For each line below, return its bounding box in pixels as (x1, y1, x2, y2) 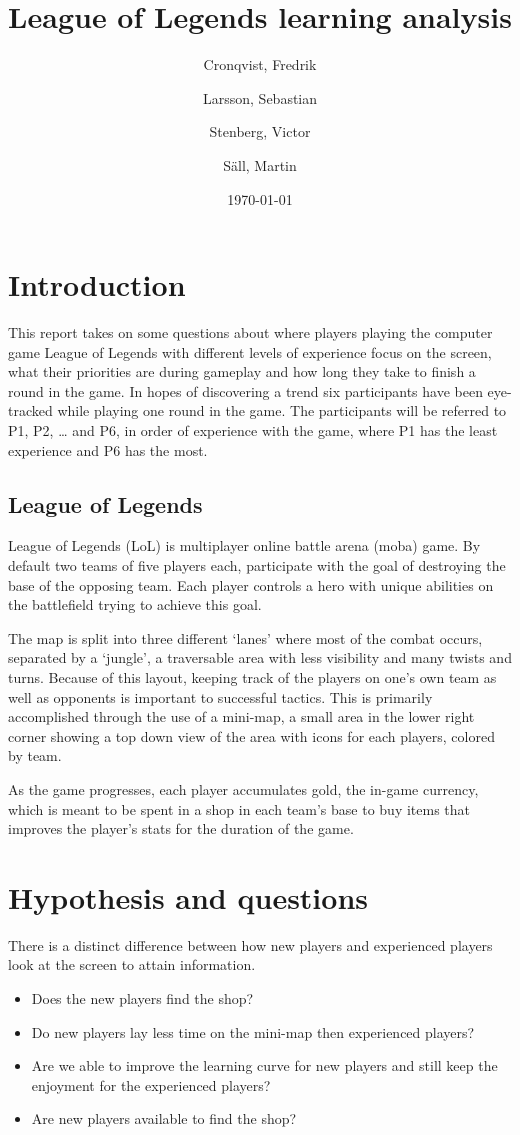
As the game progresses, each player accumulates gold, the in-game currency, (8, 778, 479, 799)
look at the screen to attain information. (8, 954, 256, 975)
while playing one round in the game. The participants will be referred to (57, 400, 507, 421)
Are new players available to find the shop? (31, 1108, 297, 1129)
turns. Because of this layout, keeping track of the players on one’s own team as (8, 666, 497, 687)
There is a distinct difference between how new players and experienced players (8, 934, 493, 955)
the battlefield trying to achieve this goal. (8, 594, 262, 615)
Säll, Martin (223, 154, 297, 175)
